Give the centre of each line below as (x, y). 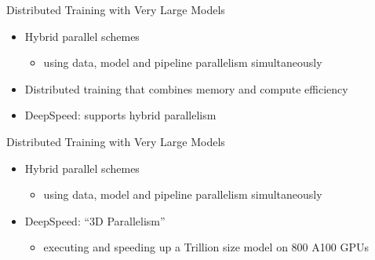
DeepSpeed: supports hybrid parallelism (120, 115)
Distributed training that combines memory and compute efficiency (186, 88)
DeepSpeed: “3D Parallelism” (95, 220)
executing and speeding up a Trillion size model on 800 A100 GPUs (206, 247)
